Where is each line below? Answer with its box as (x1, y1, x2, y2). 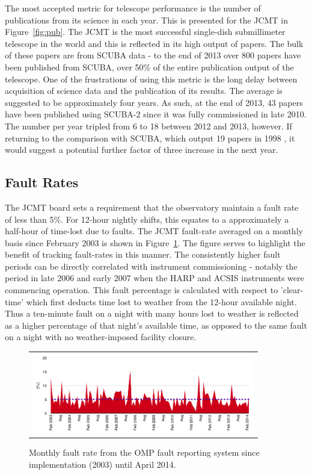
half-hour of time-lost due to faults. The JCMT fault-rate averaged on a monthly (5, 225, 303, 237)
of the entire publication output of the (153, 60, 294, 73)
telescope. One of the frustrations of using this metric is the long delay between (5, 72, 298, 85)
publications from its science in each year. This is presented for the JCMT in (5, 13, 288, 26)
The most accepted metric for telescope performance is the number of (5, 2, 261, 14)
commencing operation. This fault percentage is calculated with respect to (5, 284, 278, 296)
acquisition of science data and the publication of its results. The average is (5, 84, 283, 97)
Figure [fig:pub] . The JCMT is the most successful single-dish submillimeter (5, 25, 286, 38)
